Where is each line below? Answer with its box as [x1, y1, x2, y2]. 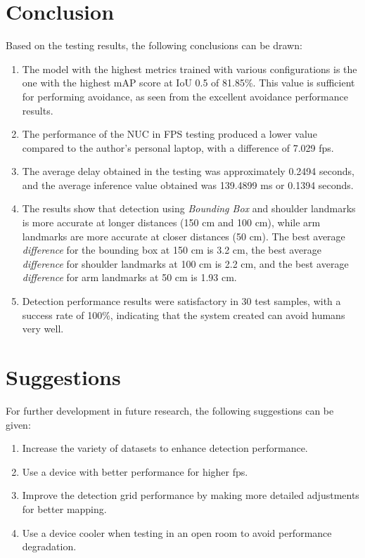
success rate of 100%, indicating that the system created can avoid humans [22, 307, 345, 322]
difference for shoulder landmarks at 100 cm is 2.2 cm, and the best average [22, 256, 349, 271]
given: [6, 417, 31, 432]
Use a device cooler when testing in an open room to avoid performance [22, 525, 332, 540]
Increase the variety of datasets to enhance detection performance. [22, 441, 308, 455]
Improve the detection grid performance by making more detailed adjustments [22, 488, 359, 502]
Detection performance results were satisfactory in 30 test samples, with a [22, 294, 341, 309]
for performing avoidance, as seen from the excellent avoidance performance [22, 89, 348, 103]
